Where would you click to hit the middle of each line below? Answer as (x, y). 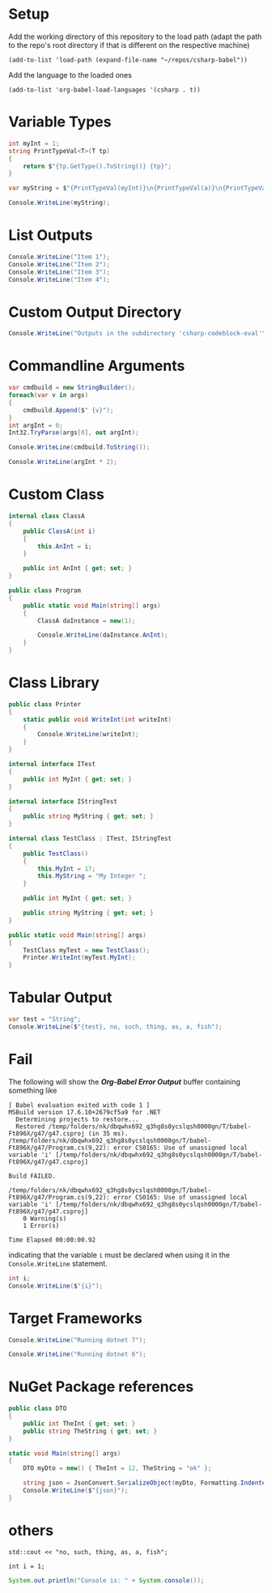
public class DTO (38, 1409)
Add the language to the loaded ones (70, 75)
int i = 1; (27, 1566)
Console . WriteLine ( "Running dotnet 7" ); (78, 1340)
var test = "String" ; (45, 1020)
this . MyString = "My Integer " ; (92, 876)
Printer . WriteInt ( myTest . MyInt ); (79, 958)
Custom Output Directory (95, 312)
